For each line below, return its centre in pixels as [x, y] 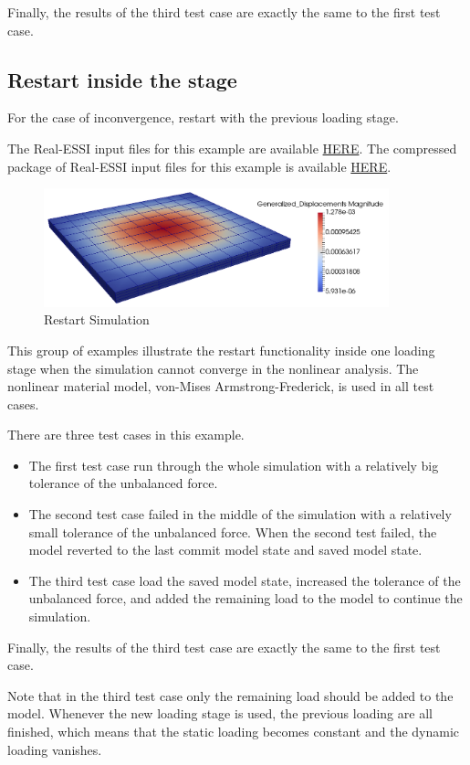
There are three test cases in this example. [126, 435]
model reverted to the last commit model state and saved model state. [225, 550]
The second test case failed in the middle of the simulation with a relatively [240, 514]
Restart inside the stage [122, 79]
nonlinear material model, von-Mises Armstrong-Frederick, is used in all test [221, 386]
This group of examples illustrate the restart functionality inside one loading [221, 350]
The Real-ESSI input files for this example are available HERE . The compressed [232, 148]
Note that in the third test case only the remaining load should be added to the [230, 695]
